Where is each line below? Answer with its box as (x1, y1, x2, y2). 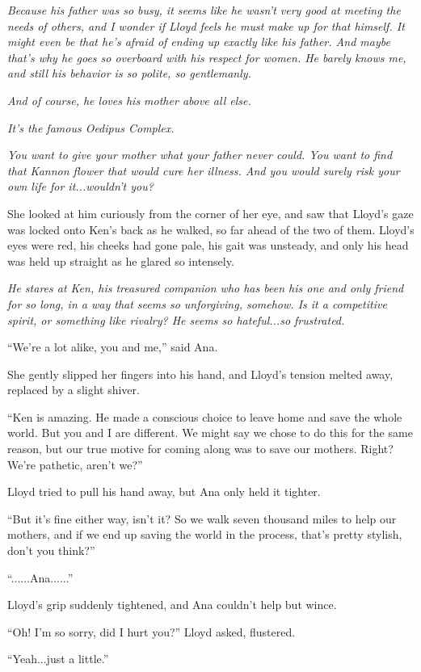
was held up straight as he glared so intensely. (7, 252, 234, 269)
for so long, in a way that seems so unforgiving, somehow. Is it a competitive (7, 295, 387, 312)
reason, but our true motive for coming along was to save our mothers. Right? (7, 440, 394, 457)
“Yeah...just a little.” (7, 650, 109, 667)
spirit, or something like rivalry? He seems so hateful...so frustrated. (7, 311, 345, 328)
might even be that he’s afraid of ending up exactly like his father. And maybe (7, 33, 390, 50)
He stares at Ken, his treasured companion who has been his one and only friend (7, 279, 404, 296)
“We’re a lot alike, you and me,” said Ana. (7, 338, 218, 355)
